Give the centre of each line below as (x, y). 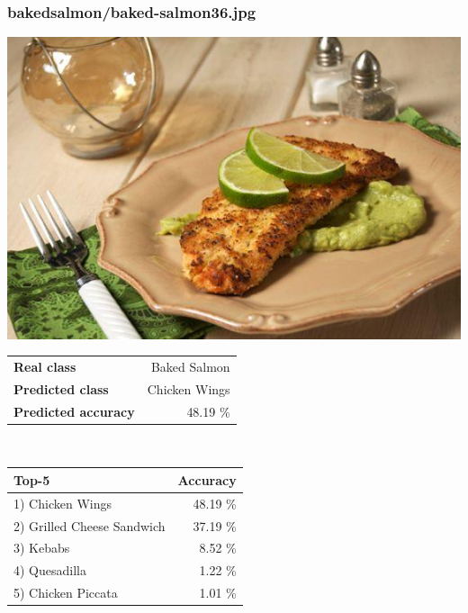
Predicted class (61, 388)
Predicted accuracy (74, 411)
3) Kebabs (42, 548)
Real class (45, 366)
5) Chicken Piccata (66, 593)
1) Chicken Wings (63, 503)
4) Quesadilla (50, 570)
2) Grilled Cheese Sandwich (90, 525)
